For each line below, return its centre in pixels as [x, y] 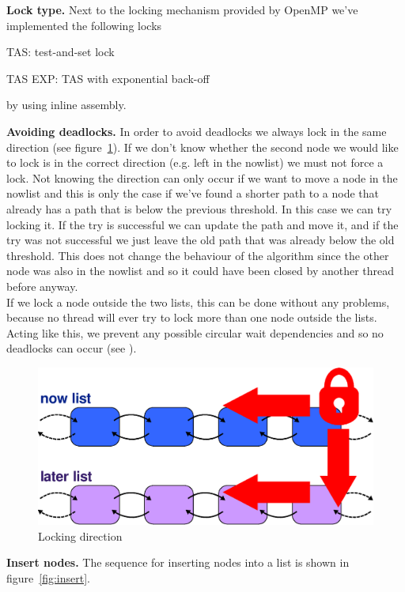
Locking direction [80, 535]
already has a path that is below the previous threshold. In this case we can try [199, 208]
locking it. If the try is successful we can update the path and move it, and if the [202, 224]
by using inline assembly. [66, 105]
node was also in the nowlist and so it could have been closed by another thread [201, 271]
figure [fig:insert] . [48, 578]
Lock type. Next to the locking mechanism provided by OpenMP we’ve [182, 9]
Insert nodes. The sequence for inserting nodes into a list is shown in [178, 562]
